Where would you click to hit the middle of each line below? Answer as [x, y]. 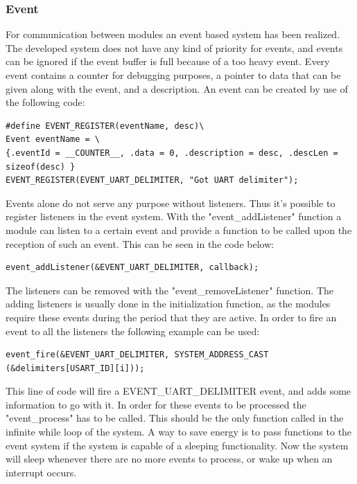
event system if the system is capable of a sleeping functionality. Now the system [177, 445]
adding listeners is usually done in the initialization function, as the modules [168, 304]
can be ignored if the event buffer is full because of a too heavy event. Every [168, 61]
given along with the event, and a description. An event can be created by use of [177, 88]
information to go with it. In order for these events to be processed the [156, 404]
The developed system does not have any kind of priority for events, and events [174, 47]
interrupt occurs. [41, 472]
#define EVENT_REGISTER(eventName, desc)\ [105, 126]
